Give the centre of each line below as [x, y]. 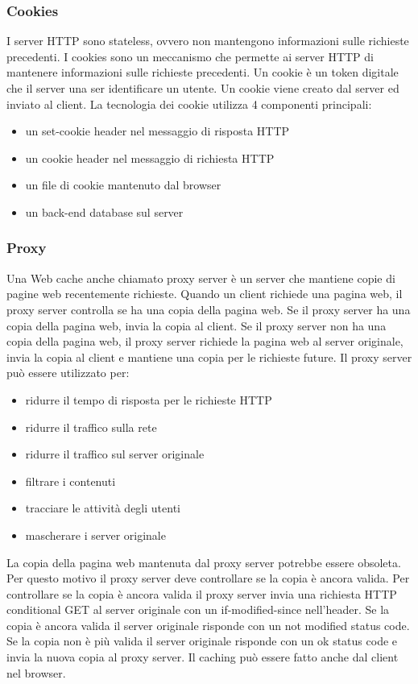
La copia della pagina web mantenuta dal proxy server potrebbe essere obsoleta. [204, 562]
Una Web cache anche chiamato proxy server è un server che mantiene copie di [201, 278]
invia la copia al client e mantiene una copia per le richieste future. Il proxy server [209, 357]
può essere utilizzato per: [68, 373]
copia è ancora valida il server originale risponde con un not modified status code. [208, 625]
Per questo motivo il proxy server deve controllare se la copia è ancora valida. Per [208, 578]
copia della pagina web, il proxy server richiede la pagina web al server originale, [205, 341]
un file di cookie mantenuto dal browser [123, 185]
